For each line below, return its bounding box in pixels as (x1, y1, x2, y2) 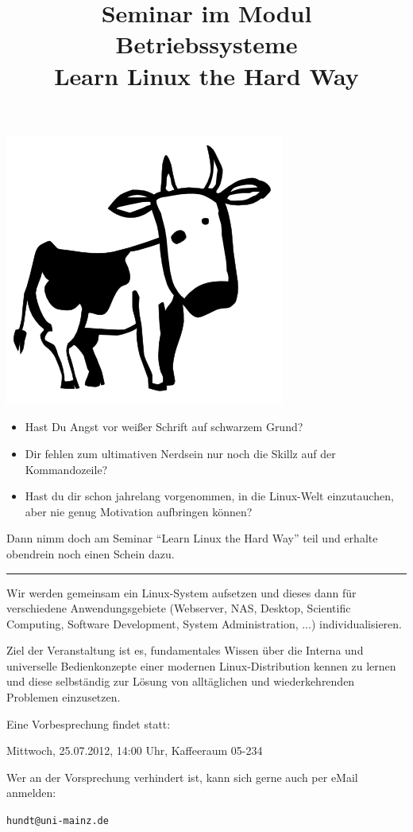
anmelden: (6, 784, 56, 801)
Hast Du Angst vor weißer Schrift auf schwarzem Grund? (25, 418, 303, 435)
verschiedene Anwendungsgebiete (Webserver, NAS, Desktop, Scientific (6, 600, 351, 616)
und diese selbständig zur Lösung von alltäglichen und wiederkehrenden (6, 673, 355, 690)
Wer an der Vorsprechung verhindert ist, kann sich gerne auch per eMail (6, 768, 358, 785)
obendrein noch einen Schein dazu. (6, 545, 175, 562)
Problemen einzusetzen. (6, 689, 121, 706)
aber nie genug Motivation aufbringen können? (25, 503, 253, 519)
